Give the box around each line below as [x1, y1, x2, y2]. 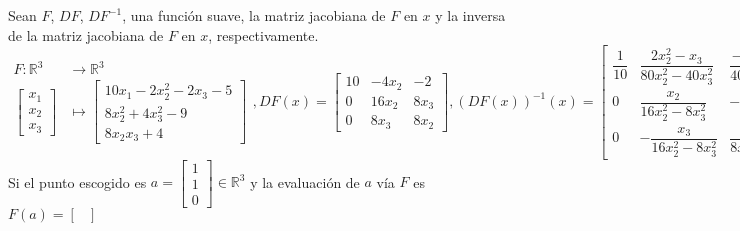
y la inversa [435, 5, 506, 25]
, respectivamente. [208, 24, 319, 45]
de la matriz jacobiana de [8, 24, 164, 45]
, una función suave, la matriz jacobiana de [122, 5, 386, 25]
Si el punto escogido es [8, 171, 147, 192]
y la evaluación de [250, 171, 360, 192]
